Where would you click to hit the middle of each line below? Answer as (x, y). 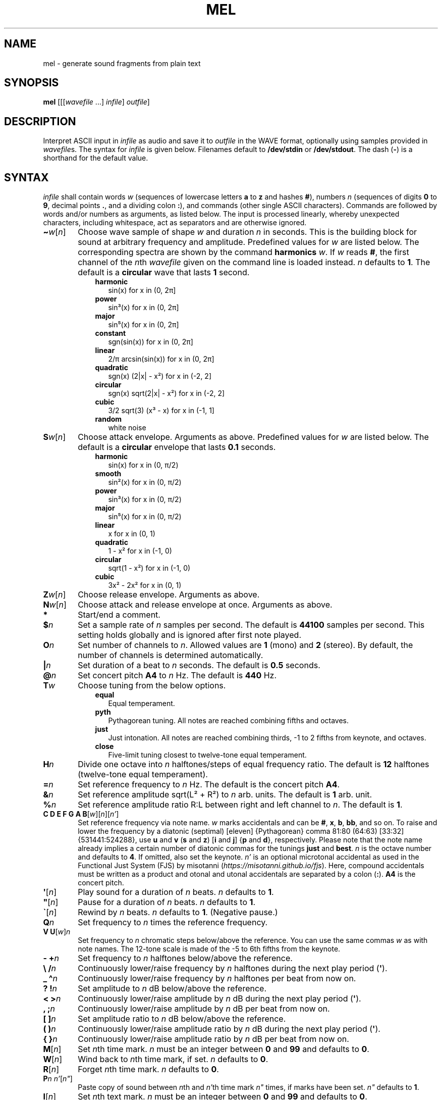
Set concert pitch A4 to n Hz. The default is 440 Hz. (177, 676)
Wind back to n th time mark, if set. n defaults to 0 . (173, 1059)
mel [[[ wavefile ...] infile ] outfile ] (96, 102)
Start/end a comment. (119, 615)
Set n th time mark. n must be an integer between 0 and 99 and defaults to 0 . (224, 1049)
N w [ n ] (55, 605)
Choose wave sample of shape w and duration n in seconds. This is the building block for (247, 232)
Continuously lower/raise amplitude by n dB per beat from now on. (204, 1009)
